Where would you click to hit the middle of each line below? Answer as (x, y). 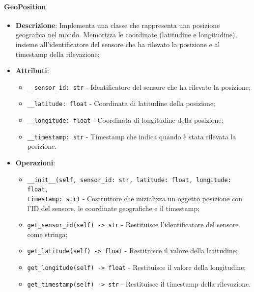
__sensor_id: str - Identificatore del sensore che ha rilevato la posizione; (139, 87)
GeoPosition (25, 6)
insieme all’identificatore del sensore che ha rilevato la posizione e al (118, 44)
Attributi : (32, 70)
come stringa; (47, 234)
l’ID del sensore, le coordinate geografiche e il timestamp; (113, 208)
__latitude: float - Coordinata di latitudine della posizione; (121, 103)
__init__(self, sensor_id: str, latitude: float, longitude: (129, 180)
